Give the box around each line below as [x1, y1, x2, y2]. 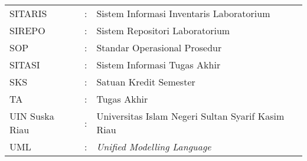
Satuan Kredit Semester [96, 75, 195, 88]
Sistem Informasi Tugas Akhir [96, 58, 221, 71]
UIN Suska [9, 109, 54, 123]
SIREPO [9, 24, 45, 37]
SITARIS [9, 6, 47, 20]
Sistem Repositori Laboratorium [96, 24, 230, 37]
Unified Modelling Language [96, 140, 211, 153]
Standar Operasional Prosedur [96, 41, 222, 54]
